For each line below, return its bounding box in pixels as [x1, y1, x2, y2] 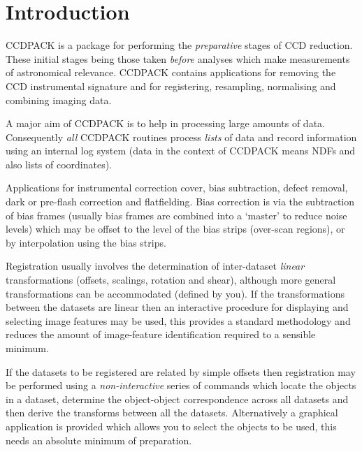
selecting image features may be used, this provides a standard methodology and [6, 313, 351, 328]
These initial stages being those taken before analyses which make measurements [6, 51, 350, 66]
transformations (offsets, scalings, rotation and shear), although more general [6, 272, 336, 287]
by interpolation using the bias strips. [6, 235, 166, 249]
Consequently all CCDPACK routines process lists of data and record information [6, 129, 357, 144]
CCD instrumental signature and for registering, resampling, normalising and [6, 78, 336, 93]
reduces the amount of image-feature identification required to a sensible [6, 327, 316, 342]
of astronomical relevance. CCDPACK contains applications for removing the [6, 65, 336, 80]
